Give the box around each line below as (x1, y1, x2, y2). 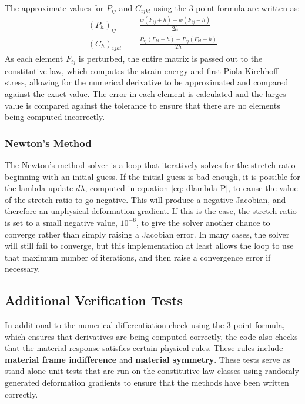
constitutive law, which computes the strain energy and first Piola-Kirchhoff (5, 64, 279, 76)
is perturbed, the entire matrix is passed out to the (78, 52, 263, 65)
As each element (5, 52, 63, 65)
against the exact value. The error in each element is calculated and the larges (5, 87, 286, 99)
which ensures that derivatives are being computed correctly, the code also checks (5, 330, 298, 342)
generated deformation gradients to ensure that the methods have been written (5, 376, 289, 389)
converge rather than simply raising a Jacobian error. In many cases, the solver (5, 228, 290, 240)
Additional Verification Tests (5, 291, 183, 309)
